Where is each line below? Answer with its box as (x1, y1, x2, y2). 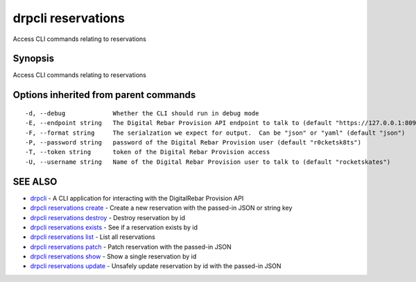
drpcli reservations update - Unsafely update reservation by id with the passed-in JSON (30, 262, 281, 270)
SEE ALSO (12, 176, 58, 188)
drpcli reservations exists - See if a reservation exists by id (30, 223, 198, 231)
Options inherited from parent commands (12, 89, 196, 101)
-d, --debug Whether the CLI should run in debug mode (25, 109, 259, 117)
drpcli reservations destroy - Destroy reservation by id (30, 213, 186, 222)
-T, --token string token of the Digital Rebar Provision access (25, 148, 270, 156)
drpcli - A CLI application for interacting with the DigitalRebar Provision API (30, 194, 244, 202)
